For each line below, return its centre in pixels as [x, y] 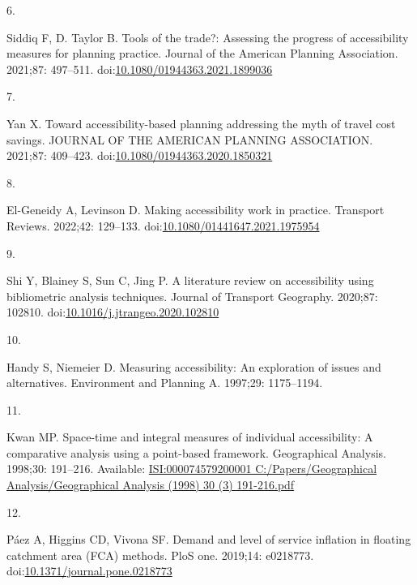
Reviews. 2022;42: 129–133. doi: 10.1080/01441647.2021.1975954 [163, 225]
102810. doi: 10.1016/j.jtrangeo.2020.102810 [113, 312]
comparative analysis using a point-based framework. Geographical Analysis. [196, 452]
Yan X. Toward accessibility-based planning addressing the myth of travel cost [201, 123]
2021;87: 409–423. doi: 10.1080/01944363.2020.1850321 [140, 155]
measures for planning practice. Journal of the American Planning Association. [202, 53]
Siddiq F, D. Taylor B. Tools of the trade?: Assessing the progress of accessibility [208, 37]
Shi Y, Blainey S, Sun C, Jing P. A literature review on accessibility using [190, 280]
